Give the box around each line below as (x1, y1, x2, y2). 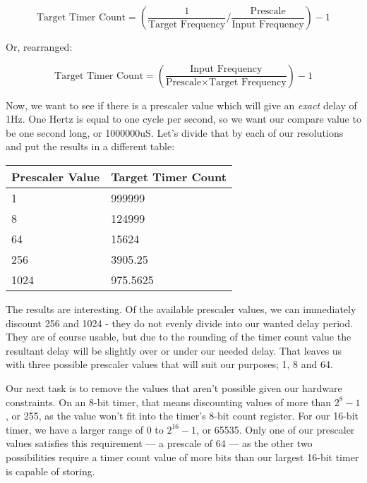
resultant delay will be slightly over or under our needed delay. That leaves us (6, 343, 342, 357)
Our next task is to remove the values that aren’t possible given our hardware (6, 380, 342, 395)
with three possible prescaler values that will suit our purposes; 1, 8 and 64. (6, 357, 333, 372)
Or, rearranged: (6, 39, 73, 54)
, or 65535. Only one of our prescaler (196, 422, 355, 436)
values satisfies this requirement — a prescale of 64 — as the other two (6, 436, 313, 451)
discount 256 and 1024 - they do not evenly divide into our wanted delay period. (6, 315, 354, 330)
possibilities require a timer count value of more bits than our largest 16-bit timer (6, 449, 359, 464)
